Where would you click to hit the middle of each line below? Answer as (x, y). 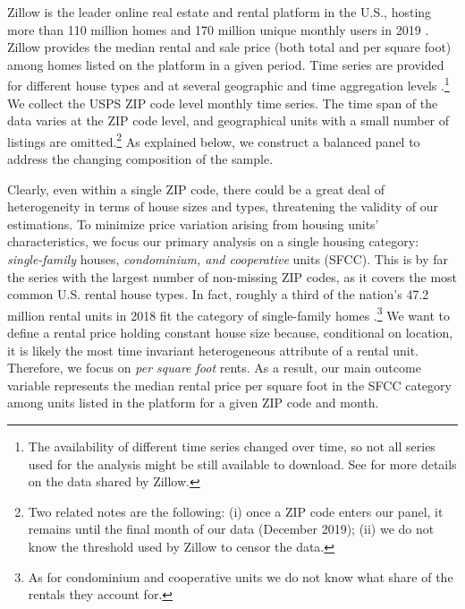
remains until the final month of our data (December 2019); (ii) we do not (231, 529)
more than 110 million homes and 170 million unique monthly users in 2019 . (218, 29)
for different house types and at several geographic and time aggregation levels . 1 (228, 84)
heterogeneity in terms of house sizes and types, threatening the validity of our (223, 206)
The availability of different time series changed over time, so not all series (232, 446)
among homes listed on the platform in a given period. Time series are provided (226, 64)
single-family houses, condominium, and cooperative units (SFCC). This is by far (228, 259)
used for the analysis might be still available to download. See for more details (242, 463)
